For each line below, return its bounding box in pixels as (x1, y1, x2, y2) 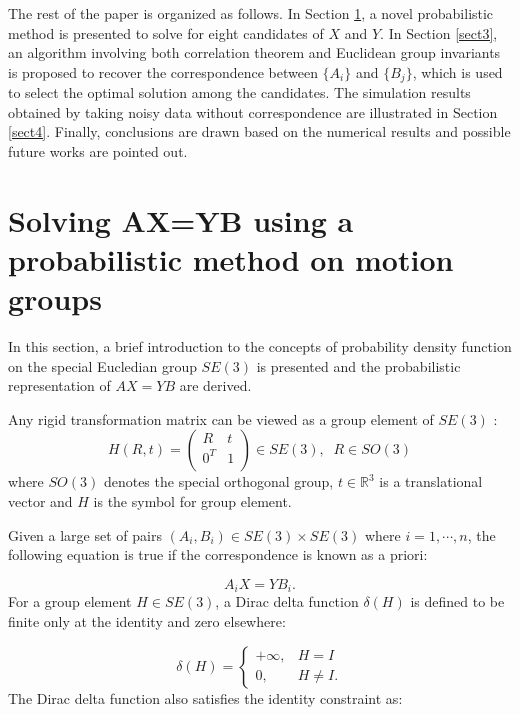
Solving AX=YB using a (8, 199, 354, 240)
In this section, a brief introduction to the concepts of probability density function (8, 336, 512, 357)
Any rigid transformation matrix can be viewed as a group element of (8, 408, 434, 429)
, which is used (412, 61, 503, 82)
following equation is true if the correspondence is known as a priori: (8, 544, 428, 565)
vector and (8, 491, 73, 512)
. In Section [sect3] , (380, 22, 498, 43)
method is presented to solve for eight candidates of (8, 22, 324, 43)
